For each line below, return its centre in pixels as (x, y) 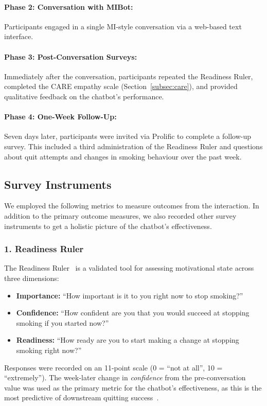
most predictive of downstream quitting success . (82, 398)
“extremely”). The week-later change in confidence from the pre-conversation (125, 377)
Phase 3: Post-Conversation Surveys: (71, 56)
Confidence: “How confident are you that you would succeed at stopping (133, 313)
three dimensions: (32, 278)
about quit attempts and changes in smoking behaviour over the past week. (123, 156)
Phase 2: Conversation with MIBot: (69, 6)
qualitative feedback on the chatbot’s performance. (84, 96)
